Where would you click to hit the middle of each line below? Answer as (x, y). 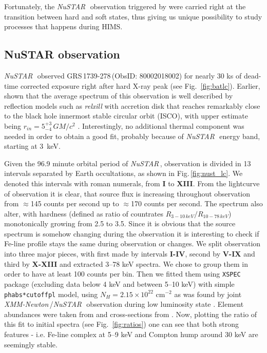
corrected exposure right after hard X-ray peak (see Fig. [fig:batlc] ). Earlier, (140, 85)
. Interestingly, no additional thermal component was (161, 125)
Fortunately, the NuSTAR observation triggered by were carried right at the (125, 6)
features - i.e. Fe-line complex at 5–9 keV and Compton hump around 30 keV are (131, 334)
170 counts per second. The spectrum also (197, 203)
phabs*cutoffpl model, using (51, 294)
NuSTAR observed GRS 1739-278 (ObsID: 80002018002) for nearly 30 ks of (123, 75)
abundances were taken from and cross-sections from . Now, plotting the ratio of (131, 314)
